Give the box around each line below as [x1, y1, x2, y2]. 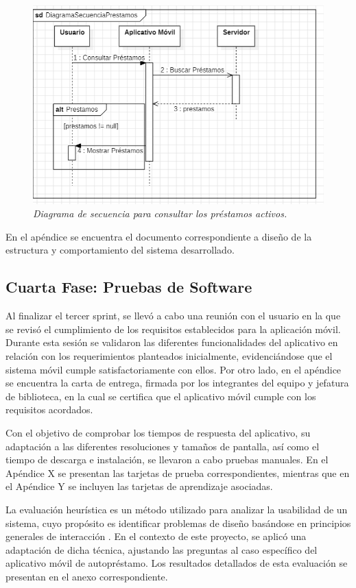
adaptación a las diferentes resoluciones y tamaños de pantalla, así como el [5, 439, 320, 453]
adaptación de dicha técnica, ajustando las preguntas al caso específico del [5, 542, 318, 556]
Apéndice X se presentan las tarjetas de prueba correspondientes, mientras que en [5, 465, 350, 480]
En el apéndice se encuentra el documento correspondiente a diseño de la [5, 229, 312, 243]
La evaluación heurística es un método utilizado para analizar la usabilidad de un [5, 502, 348, 516]
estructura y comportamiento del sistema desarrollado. [5, 243, 235, 257]
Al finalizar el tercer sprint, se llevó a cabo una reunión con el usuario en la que [5, 308, 341, 323]
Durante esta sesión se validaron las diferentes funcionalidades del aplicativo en [5, 335, 338, 350]
